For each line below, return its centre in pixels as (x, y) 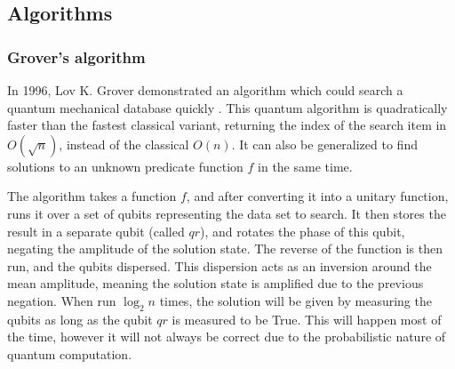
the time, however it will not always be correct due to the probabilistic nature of (227, 337)
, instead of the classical (124, 144)
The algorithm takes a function (92, 196)
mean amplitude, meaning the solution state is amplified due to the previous (216, 283)
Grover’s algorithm (76, 56)
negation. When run (62, 300)
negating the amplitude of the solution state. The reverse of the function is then (225, 249)
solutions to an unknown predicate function (125, 166)
